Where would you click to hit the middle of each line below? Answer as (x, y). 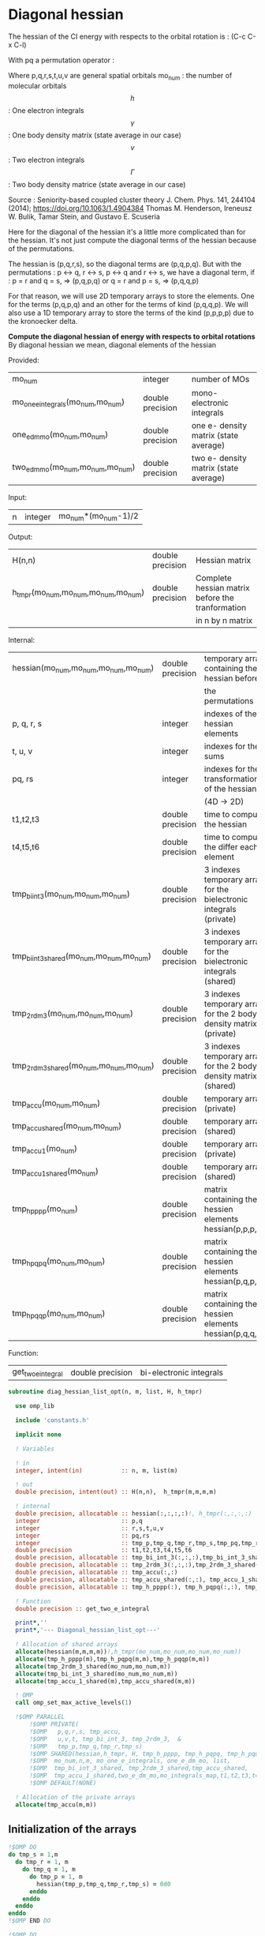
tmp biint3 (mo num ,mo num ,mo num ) (71, 895)
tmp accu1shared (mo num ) (55, 1172)
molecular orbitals (37, 85)
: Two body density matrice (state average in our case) (97, 184)
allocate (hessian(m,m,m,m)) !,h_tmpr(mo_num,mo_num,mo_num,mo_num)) (129, 1652)
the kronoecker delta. (43, 321)
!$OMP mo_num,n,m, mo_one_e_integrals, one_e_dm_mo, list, (130, 1761)
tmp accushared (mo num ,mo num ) (67, 1126)
